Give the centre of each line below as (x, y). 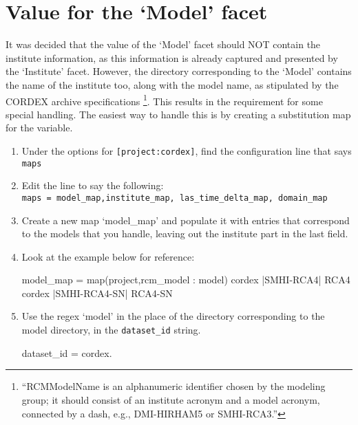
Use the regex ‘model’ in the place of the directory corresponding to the (173, 316)
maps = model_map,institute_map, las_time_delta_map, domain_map (175, 198)
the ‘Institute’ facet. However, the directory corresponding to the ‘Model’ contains (179, 71)
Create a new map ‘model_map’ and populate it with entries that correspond (186, 220)
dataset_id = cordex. (67, 352)
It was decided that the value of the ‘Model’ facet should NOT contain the (163, 44)
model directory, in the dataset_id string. (111, 330)
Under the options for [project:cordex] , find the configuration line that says (187, 150)
